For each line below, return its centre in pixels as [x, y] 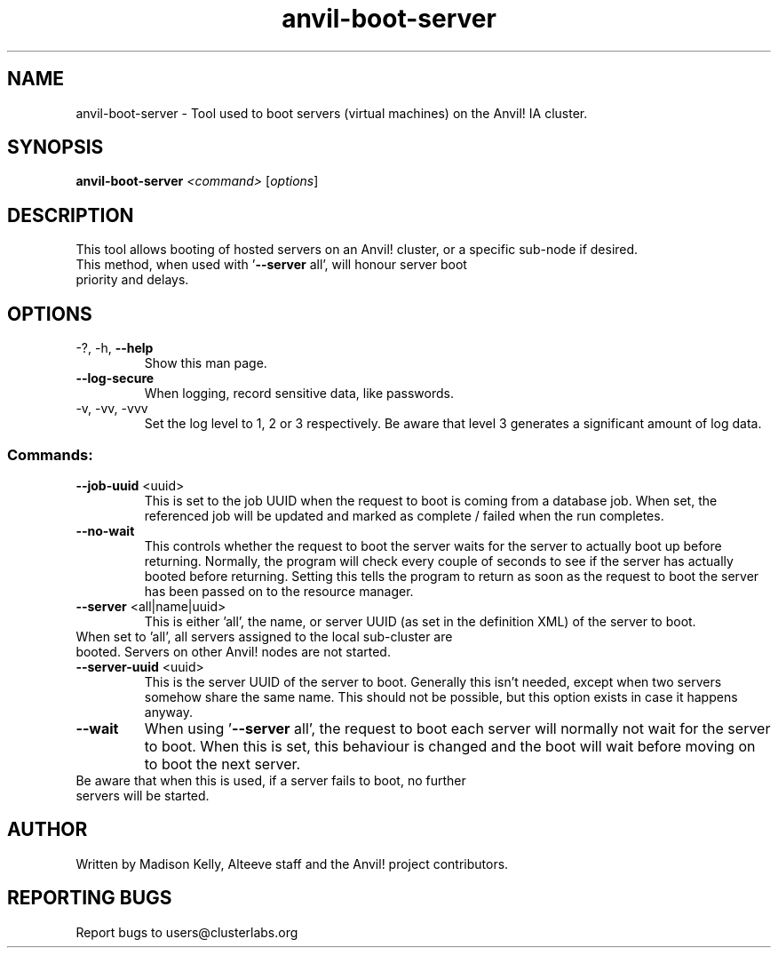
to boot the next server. [222, 764]
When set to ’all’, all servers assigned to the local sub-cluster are [264, 636]
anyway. [168, 712]
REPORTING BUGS [90, 898]
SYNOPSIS [56, 147]
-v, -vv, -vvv [112, 409]
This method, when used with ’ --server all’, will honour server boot [271, 265]
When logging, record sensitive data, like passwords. [299, 394]
